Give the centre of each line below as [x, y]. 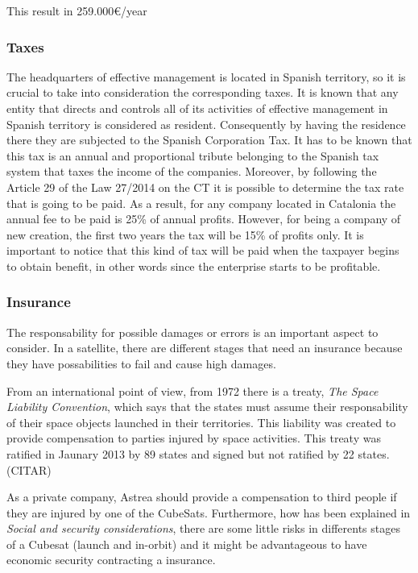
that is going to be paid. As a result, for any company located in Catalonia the [201, 203]
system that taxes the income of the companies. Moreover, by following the [192, 171]
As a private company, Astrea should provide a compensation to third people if [202, 497]
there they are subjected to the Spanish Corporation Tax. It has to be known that [209, 140]
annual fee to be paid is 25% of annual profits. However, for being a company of [204, 219]
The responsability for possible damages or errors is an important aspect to [192, 332]
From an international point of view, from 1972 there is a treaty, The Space [192, 390]
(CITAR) [29, 469]
